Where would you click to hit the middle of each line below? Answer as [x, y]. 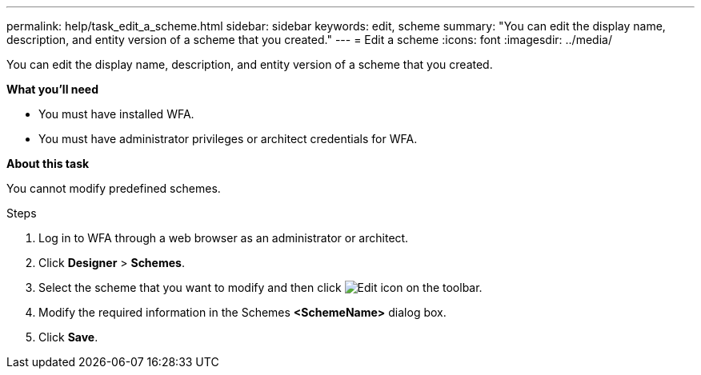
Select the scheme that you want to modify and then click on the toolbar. [260, 287]
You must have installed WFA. [116, 114]
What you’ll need [52, 89]
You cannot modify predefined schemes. [114, 188]
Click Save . [68, 337]
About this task [48, 164]
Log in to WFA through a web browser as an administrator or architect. [224, 238]
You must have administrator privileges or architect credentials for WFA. [228, 139]
